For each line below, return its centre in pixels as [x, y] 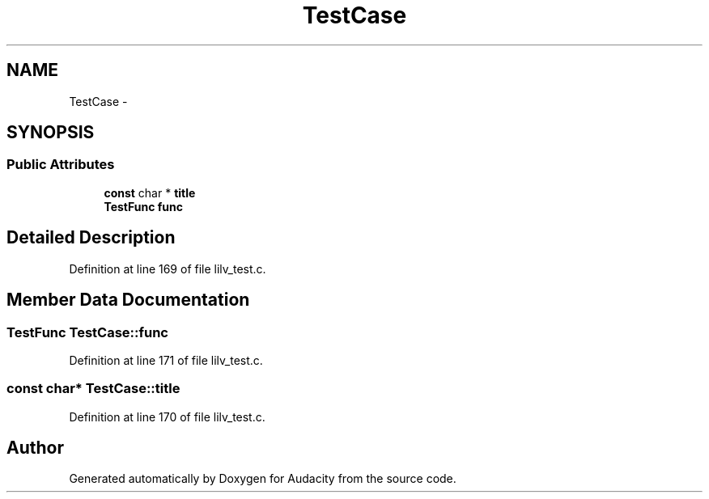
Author [35, 448]
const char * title [150, 192]
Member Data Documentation [128, 300]
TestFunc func [143, 206]
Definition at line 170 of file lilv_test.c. [167, 417]
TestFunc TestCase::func [87, 332]
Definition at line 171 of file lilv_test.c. [166, 360]
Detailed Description [91, 238]
